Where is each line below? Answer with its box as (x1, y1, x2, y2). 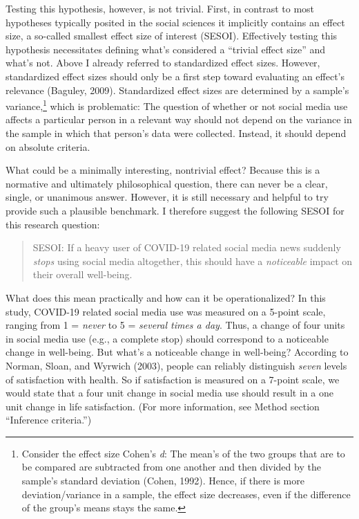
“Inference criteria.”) (6, 412, 92, 427)
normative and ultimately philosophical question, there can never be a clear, (6, 176, 328, 190)
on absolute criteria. (6, 139, 90, 154)
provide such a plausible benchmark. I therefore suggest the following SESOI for (6, 203, 345, 217)
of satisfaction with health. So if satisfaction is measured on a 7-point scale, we (6, 372, 340, 386)
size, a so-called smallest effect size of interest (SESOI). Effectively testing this (6, 28, 338, 43)
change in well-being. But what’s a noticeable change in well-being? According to (6, 345, 349, 359)
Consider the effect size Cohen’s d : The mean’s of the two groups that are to (21, 446, 345, 460)
